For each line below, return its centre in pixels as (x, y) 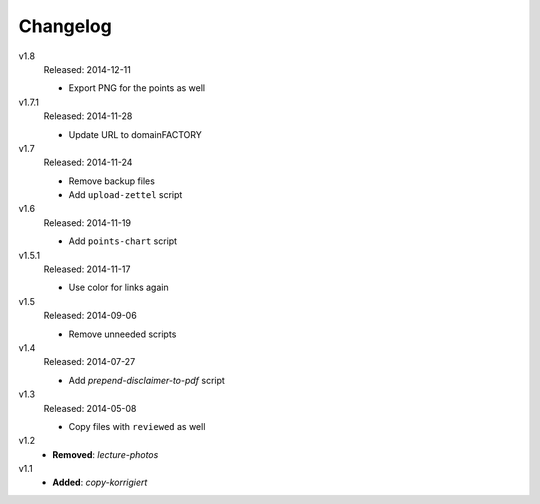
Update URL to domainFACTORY (135, 134)
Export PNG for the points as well (136, 88)
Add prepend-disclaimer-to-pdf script (146, 380)
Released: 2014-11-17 (87, 269)
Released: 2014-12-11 (87, 69)
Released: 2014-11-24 (88, 162)
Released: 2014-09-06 (90, 316)
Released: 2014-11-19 (87, 222)
